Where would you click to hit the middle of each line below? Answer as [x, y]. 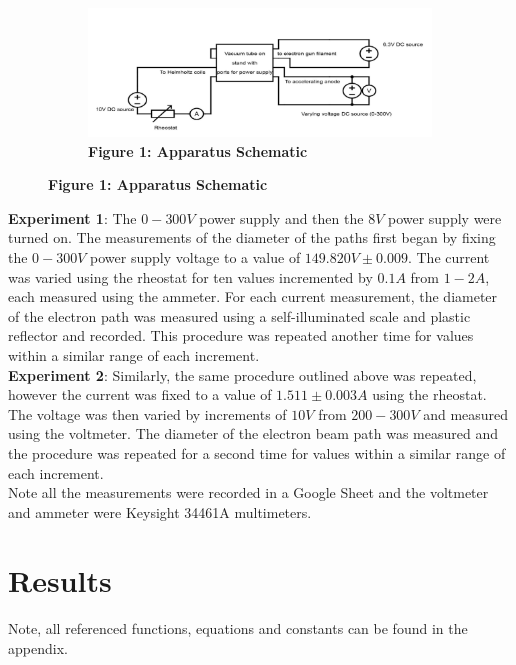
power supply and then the [281, 217]
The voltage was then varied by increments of [147, 413]
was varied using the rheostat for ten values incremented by [190, 276]
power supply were [444, 217]
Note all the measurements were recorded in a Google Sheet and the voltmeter [248, 492]
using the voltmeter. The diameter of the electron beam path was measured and [253, 433]
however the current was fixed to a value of [140, 394]
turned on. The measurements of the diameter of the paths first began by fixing [252, 237]
